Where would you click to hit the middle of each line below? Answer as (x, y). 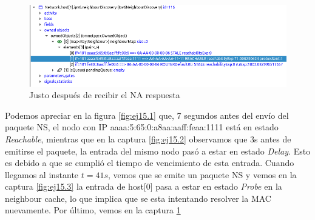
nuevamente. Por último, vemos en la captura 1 (93, 210)
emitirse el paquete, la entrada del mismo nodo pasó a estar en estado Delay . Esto (158, 151)
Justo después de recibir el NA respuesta (105, 95)
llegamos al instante (42, 174)
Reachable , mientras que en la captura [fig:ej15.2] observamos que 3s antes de (148, 138)
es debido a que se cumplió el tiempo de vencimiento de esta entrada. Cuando (150, 163)
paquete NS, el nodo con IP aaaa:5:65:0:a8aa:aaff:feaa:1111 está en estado (142, 127)
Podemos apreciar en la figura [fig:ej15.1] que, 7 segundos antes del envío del (147, 115)
